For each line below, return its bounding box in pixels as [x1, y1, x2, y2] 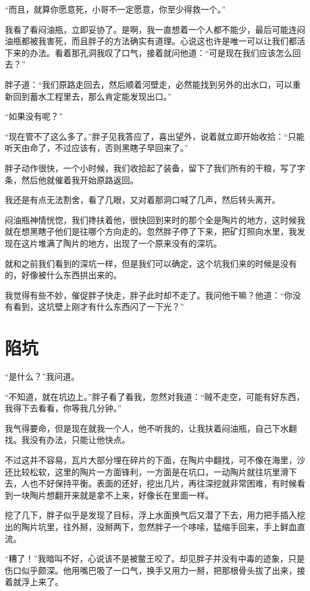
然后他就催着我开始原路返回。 [21, 173, 138, 186]
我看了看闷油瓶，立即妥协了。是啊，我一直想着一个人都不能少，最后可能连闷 [5, 23, 305, 35]
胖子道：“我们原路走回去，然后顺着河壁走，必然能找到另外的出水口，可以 [5, 78, 293, 90]
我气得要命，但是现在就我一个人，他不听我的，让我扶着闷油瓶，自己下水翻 [5, 421, 297, 434]
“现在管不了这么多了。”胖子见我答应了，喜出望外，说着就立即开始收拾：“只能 [5, 130, 305, 142]
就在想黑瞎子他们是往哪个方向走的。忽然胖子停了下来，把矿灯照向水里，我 [5, 225, 297, 238]
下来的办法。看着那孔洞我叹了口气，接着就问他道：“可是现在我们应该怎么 [5, 46, 293, 59]
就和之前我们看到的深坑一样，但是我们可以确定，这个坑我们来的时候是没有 [5, 257, 297, 269]
